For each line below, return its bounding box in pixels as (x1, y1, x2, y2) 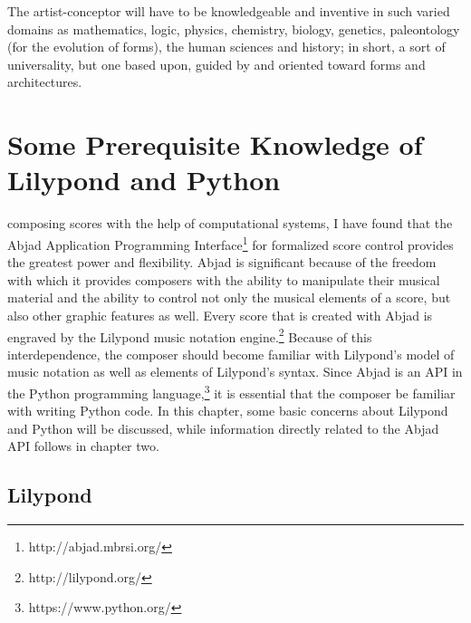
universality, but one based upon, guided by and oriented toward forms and (7, 54, 426, 73)
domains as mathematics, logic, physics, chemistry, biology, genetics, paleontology (7, 19, 460, 38)
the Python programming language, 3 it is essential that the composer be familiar (7, 380, 456, 402)
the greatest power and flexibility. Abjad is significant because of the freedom (7, 253, 437, 272)
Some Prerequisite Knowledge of (7, 126, 423, 163)
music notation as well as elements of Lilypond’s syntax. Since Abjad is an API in (7, 362, 463, 381)
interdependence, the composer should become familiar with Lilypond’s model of (7, 344, 455, 363)
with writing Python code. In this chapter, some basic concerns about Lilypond (7, 401, 448, 420)
